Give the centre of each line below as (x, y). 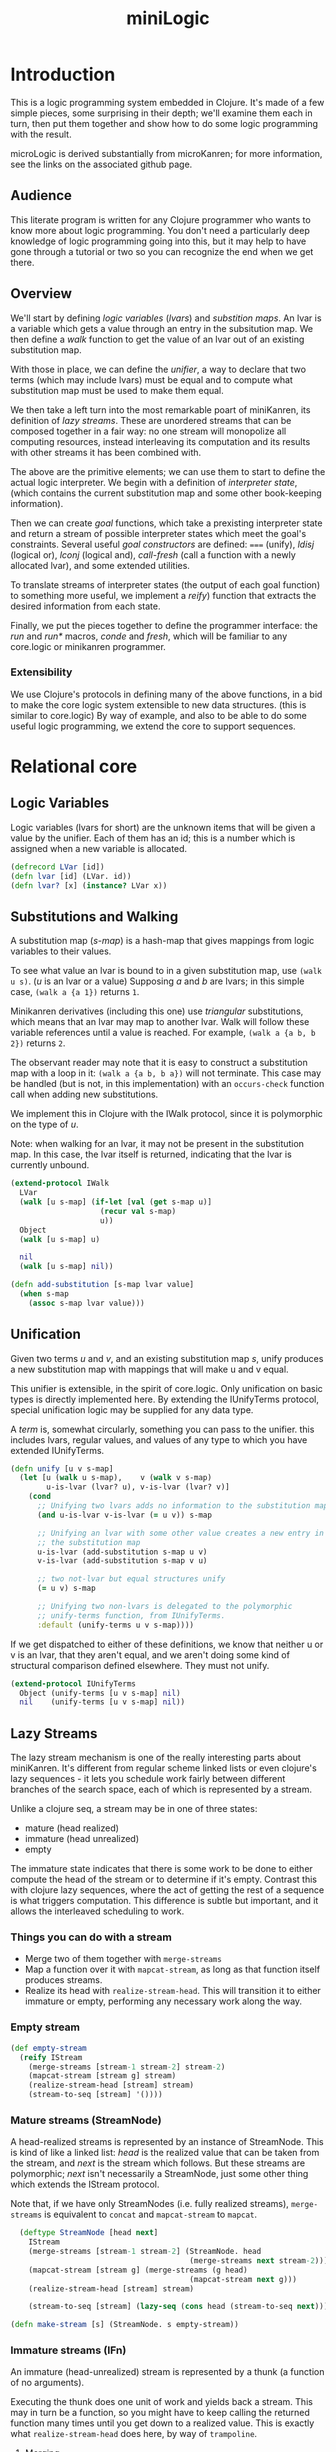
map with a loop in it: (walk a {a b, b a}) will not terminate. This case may (166, 1073)
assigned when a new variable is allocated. (99, 848)
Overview (41, 293)
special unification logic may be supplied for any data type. (132, 1409)
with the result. (41, 134)
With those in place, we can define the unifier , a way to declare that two (158, 369)
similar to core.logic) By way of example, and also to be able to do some (158, 715)
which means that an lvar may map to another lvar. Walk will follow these (160, 1022)
